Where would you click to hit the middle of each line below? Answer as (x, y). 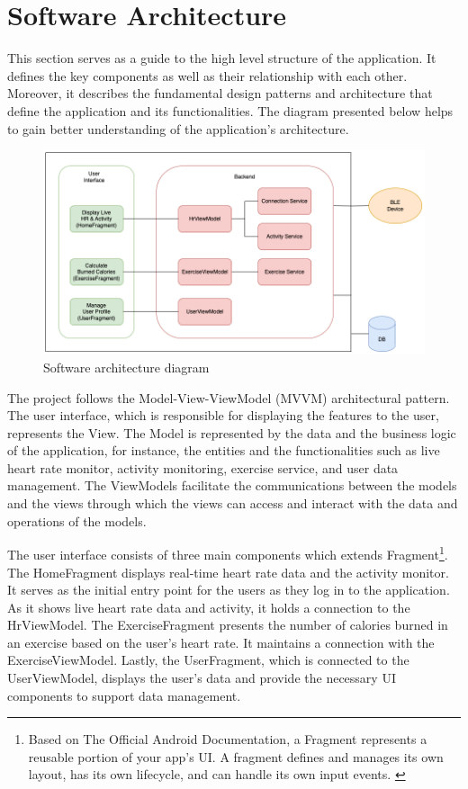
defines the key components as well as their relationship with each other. (207, 75)
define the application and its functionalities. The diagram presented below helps (230, 110)
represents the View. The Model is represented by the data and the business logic (232, 432)
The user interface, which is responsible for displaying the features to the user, (223, 415)
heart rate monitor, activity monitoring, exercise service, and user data (203, 467)
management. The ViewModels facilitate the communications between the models (232, 485)
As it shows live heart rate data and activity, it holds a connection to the (209, 607)
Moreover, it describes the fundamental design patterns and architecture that (220, 93)
